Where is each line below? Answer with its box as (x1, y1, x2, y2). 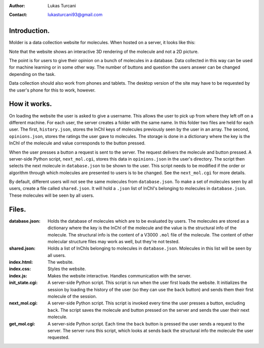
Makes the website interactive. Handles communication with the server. (47, 273, 192, 278)
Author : (9, 3, 25, 8)
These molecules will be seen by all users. (9, 192, 94, 198)
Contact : (9, 12, 28, 18)
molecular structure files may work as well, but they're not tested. (47, 238, 180, 244)
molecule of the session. (47, 294, 97, 300)
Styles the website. (47, 266, 86, 272)
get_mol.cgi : (9, 321, 35, 326)
